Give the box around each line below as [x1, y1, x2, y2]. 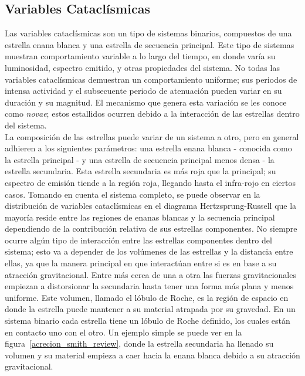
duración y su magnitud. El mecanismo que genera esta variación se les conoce [5, 96, 287, 108]
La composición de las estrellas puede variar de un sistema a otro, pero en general [5, 130, 299, 143]
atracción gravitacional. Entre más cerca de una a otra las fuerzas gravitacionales [5, 268, 296, 280]
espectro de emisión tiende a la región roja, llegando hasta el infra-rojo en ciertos [5, 176, 296, 188]
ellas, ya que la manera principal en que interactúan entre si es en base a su [5, 257, 277, 269]
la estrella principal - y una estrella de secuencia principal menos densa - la [5, 153, 274, 165]
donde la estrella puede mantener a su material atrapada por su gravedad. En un [5, 303, 296, 315]
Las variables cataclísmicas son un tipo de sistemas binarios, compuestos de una [5, 27, 292, 39]
